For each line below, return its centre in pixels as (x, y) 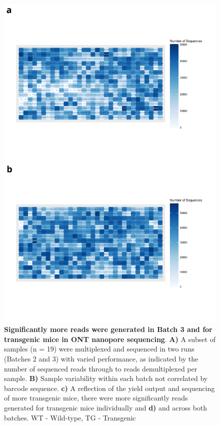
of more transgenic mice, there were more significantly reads (96, 398)
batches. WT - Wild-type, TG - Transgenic (70, 417)
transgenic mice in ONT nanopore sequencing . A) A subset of (110, 339)
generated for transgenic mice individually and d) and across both (106, 407)
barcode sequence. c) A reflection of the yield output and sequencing (109, 388)
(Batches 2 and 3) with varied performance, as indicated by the (101, 358)
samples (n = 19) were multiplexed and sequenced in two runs (99, 349)
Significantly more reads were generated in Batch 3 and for (108, 329)
